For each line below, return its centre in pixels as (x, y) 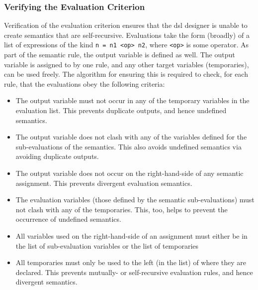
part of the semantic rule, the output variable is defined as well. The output (120, 55)
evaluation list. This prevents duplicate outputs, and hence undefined (121, 110)
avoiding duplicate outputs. (57, 156)
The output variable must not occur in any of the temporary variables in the (132, 100)
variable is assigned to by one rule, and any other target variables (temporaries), (127, 64)
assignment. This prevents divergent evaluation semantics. (104, 183)
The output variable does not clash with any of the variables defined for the (131, 137)
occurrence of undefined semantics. (68, 219)
